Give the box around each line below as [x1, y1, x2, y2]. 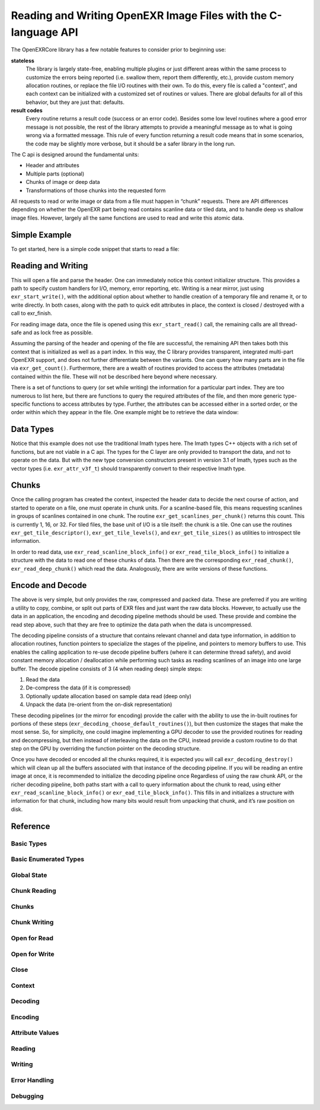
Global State [11, 871, 47, 879]
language [11, 26, 59, 39]
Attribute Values [11, 1029, 59, 1037]
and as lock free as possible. [23, 329, 93, 336]
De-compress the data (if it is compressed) [25, 684, 131, 691]
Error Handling [11, 1076, 55, 1084]
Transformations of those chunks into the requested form [25, 187, 166, 194]
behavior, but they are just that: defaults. [25, 98, 124, 106]
